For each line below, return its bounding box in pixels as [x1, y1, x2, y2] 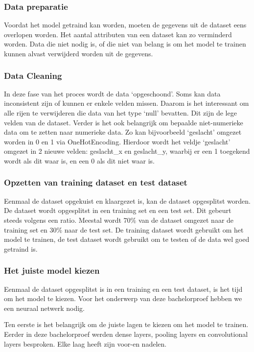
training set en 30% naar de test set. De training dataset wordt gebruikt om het [4, 224, 244, 235]
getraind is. [4, 243, 38, 254]
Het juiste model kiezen [4, 264, 100, 277]
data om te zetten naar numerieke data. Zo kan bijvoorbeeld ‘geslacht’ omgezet [4, 127, 242, 137]
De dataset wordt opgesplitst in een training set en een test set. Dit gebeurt [4, 205, 231, 215]
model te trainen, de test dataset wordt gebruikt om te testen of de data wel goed [4, 234, 250, 244]
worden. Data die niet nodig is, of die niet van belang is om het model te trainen [4, 39, 246, 49]
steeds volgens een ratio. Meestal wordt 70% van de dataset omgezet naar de [4, 214, 234, 225]
